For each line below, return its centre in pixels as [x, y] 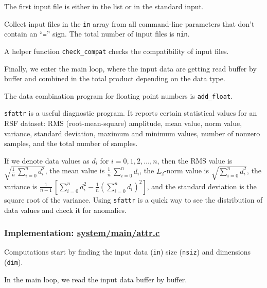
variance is [21, 186]
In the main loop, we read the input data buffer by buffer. [96, 279]
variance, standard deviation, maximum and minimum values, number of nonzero [132, 133]
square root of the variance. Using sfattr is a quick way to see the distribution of [133, 199]
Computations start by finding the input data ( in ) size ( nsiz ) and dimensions [127, 252]
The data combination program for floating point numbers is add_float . [118, 95]
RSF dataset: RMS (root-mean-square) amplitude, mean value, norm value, [123, 123]
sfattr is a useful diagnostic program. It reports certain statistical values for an [131, 113]
